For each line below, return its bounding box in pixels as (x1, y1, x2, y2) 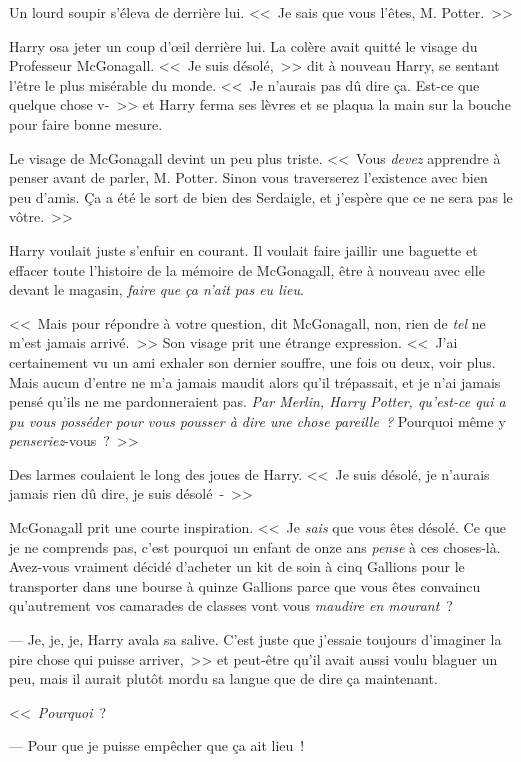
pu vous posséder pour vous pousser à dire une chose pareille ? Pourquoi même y (9, 410, 506, 431)
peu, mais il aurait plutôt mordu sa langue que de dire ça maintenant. (9, 668, 438, 689)
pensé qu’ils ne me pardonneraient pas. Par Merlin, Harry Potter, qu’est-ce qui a (9, 391, 506, 412)
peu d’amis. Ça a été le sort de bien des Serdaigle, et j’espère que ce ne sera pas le (9, 186, 513, 207)
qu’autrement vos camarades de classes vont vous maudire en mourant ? (9, 595, 453, 616)
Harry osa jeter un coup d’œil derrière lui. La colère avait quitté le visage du (9, 35, 478, 56)
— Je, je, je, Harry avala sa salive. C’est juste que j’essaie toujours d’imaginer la (9, 629, 502, 650)
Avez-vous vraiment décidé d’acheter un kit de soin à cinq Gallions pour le (9, 556, 465, 577)
